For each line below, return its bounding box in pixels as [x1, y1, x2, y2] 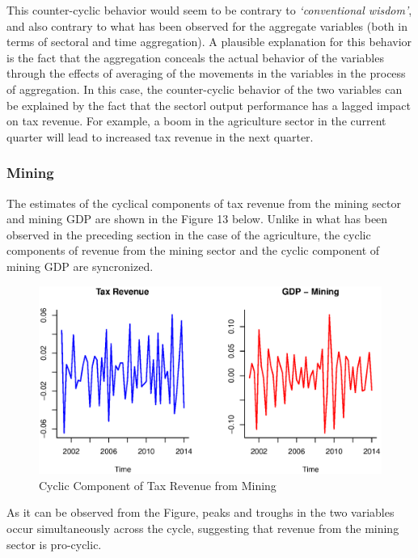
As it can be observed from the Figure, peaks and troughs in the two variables [6, 504, 395, 521]
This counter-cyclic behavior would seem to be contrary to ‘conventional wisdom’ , [6, 2, 412, 18]
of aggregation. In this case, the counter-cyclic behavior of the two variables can [6, 80, 403, 97]
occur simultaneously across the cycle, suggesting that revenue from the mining [6, 520, 399, 537]
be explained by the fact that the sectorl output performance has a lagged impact [6, 96, 411, 113]
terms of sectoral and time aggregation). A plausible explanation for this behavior [6, 33, 412, 50]
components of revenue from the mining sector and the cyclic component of [6, 242, 380, 259]
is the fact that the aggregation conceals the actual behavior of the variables [6, 49, 384, 66]
